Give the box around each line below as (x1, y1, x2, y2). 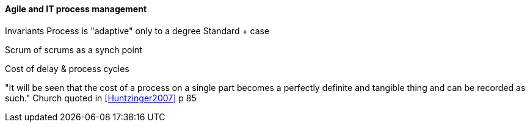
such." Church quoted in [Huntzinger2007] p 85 (5, 92, 197, 103)
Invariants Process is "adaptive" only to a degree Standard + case (5, 25, 270, 36)
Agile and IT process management (5, 4, 147, 14)
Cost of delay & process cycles (5, 63, 129, 74)
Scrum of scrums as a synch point (5, 44, 142, 55)
